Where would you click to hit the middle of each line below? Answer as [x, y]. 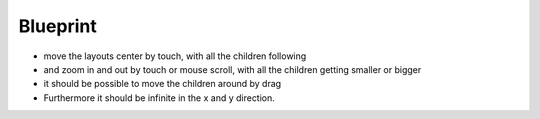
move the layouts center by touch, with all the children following [175, 56]
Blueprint [57, 26]
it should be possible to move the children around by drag [162, 84]
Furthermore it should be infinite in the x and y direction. [159, 97]
